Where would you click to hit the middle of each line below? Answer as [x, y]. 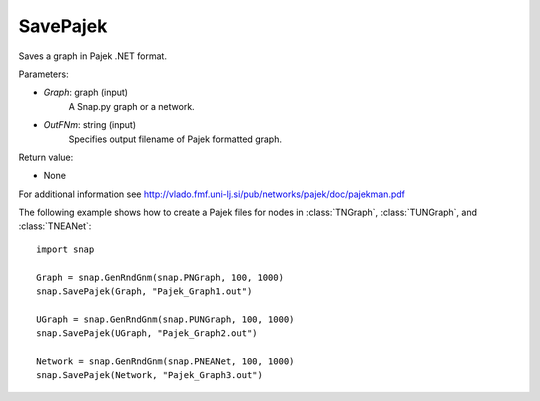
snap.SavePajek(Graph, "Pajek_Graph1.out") [144, 291]
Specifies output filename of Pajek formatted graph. [175, 139]
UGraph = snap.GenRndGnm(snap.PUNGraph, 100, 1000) [165, 319]
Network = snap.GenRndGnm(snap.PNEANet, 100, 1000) [165, 361]
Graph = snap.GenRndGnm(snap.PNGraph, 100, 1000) [160, 277]
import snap [65, 249]
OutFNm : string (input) [90, 125]
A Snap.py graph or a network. [131, 106]
